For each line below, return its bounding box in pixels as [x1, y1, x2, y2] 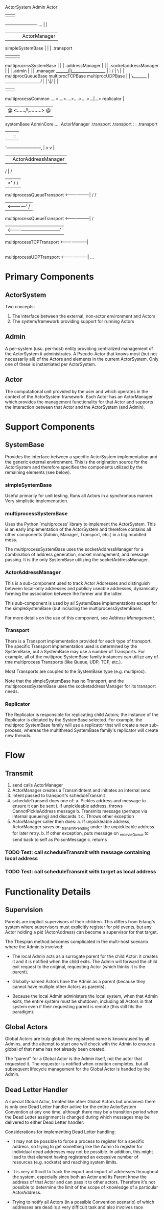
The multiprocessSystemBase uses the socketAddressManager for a [5, 546, 143, 552]
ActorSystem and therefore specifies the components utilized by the [5, 464, 143, 470]
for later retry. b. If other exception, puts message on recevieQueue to [12, 830, 149, 837]
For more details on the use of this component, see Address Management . [5, 615, 156, 620]
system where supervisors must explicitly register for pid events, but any [5, 924, 152, 930]
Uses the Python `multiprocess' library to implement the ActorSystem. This [5, 521, 156, 527]
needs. [5, 688, 19, 694]
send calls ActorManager [12, 782, 63, 788]
